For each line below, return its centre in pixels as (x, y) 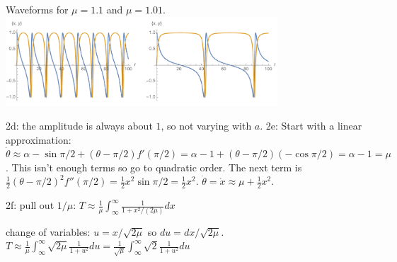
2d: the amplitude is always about (79, 125)
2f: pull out (30, 205)
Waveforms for (37, 9)
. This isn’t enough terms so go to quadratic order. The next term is (154, 167)
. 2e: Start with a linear (311, 125)
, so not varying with (206, 125)
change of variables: (48, 231)
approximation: (39, 139)
